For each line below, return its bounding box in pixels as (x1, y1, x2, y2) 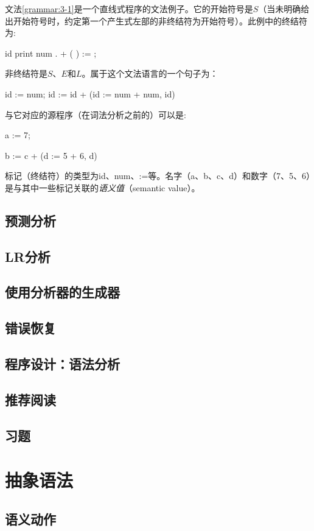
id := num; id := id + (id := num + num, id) (5, 87, 175, 100)
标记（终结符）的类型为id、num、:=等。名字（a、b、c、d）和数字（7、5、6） (5, 169, 311, 182)
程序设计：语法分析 (5, 354, 120, 373)
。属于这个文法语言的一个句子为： (82, 67, 218, 80)
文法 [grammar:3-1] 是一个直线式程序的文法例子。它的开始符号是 (5, 2, 253, 15)
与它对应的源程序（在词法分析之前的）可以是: (5, 108, 186, 121)
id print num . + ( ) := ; (5, 46, 97, 59)
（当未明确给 (258, 2, 310, 15)
